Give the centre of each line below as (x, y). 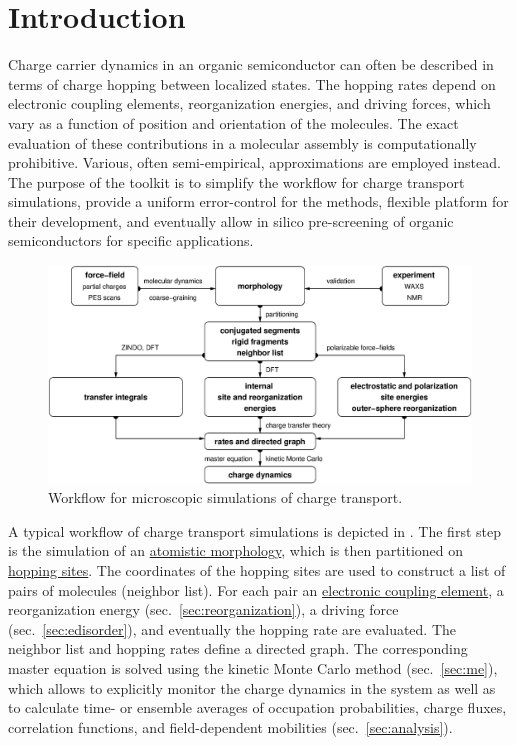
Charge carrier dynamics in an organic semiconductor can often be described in (251, 64)
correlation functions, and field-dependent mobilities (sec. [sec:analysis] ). (230, 726)
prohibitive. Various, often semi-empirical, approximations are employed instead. (254, 162)
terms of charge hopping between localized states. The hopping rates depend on (252, 83)
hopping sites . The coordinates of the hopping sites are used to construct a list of (257, 570)
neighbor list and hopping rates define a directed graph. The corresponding (238, 648)
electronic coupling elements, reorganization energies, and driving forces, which (249, 103)
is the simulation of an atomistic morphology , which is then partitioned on (236, 550)
